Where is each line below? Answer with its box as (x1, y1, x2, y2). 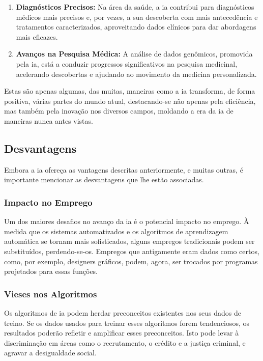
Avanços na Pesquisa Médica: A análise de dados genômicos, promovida (16, 48, 253, 59)
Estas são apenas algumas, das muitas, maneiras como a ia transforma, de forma (4, 86, 255, 96)
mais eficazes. (16, 31, 58, 42)
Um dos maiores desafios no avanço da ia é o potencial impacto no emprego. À (4, 216, 249, 227)
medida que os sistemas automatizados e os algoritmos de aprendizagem (4, 226, 228, 236)
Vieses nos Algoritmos (4, 287, 97, 300)
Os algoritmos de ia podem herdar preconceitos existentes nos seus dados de (4, 307, 241, 318)
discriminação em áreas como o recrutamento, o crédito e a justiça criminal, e (4, 337, 246, 348)
